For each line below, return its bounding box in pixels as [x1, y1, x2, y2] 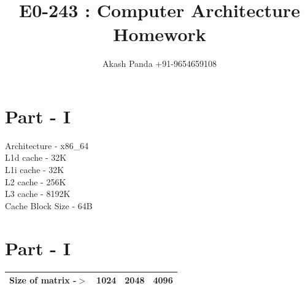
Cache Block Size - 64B [5, 199, 93, 212]
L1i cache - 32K [5, 163, 64, 176]
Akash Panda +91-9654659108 [102, 57, 217, 70]
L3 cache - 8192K [5, 187, 71, 200]
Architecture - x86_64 [5, 139, 89, 152]
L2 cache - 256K [5, 175, 66, 188]
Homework [113, 21, 206, 47]
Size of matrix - [9, 274, 77, 287]
